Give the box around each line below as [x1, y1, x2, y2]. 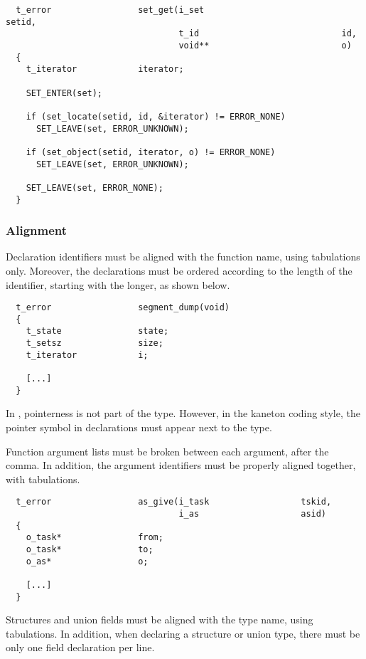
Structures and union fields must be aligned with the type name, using [6, 612, 313, 627]
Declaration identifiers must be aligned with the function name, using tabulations [6, 249, 360, 264]
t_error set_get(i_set [16, 5, 205, 15]
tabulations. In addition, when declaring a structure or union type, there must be [6, 626, 360, 640]
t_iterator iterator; [26, 64, 184, 75]
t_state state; [26, 326, 169, 337]
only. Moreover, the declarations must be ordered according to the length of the [6, 263, 352, 278]
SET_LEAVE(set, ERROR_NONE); [26, 182, 163, 193]
